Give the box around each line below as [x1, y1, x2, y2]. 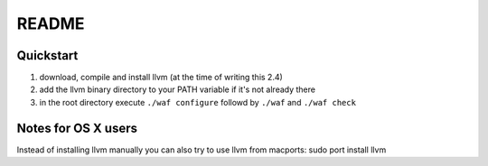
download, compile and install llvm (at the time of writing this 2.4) [39, 72, 284, 83]
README [16, 14, 85, 33]
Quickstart [16, 48, 79, 63]
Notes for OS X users [16, 120, 137, 135]
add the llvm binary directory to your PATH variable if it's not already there [39, 84, 316, 95]
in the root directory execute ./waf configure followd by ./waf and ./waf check [39, 97, 357, 107]
